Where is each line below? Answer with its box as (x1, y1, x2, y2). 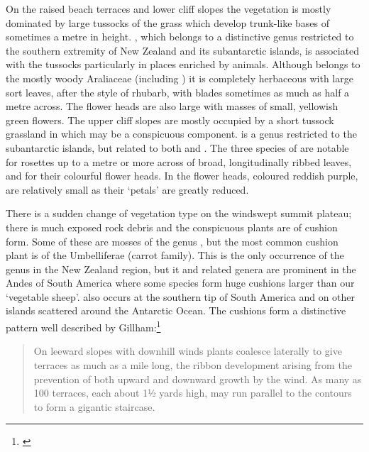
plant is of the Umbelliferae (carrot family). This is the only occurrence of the (6, 248, 344, 263)
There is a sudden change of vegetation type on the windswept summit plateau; (6, 206, 352, 221)
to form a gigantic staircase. (33, 399, 155, 414)
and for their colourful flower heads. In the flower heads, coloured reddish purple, (6, 168, 358, 183)
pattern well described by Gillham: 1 (6, 318, 161, 334)
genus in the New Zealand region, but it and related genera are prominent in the (6, 261, 356, 276)
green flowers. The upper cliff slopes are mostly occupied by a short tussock (6, 112, 334, 127)
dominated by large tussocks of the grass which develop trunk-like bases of (6, 15, 330, 30)
